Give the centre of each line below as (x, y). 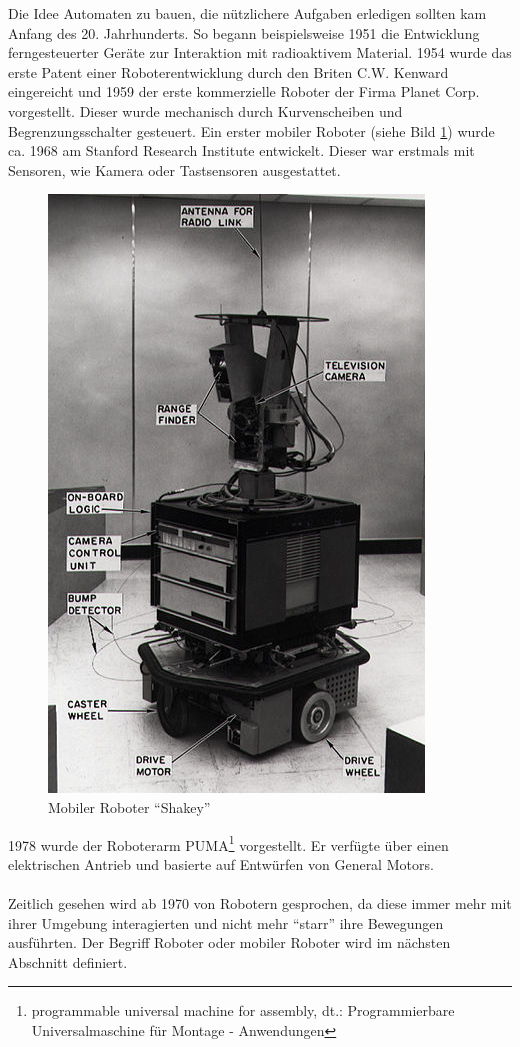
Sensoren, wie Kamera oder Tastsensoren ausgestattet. (174, 169)
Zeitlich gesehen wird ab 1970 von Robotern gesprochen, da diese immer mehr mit (260, 902)
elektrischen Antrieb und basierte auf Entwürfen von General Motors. (221, 863)
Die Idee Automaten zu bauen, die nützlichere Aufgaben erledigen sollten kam (247, 13)
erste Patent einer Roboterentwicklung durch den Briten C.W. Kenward (228, 71)
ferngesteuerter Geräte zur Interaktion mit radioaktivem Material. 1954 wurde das (260, 52)
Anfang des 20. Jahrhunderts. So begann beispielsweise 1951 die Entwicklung (244, 32)
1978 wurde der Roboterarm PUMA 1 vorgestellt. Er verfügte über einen (228, 843)
